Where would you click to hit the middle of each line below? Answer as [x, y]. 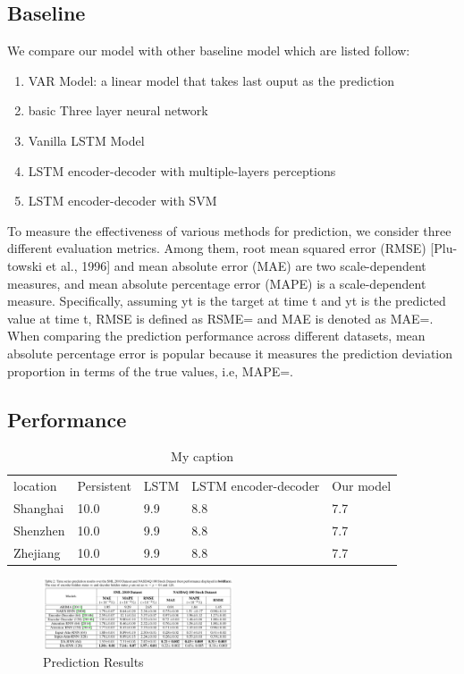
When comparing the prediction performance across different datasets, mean [216, 336]
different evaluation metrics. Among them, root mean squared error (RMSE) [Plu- [232, 248]
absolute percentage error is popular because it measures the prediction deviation [230, 353]
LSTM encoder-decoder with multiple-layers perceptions [182, 170]
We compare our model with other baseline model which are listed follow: [209, 51]
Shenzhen [39, 530]
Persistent [104, 486]
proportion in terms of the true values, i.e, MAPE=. [151, 371]
